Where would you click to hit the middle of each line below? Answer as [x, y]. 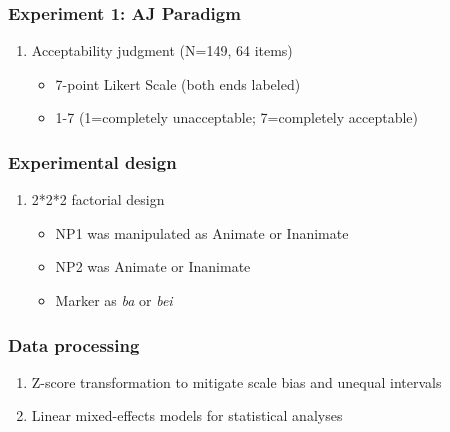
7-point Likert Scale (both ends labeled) [178, 83]
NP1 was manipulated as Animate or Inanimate [202, 232]
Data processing [74, 344]
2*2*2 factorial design [98, 199]
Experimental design [92, 161]
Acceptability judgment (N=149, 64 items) [162, 50]
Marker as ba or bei [114, 300]
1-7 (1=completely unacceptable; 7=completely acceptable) [237, 117]
